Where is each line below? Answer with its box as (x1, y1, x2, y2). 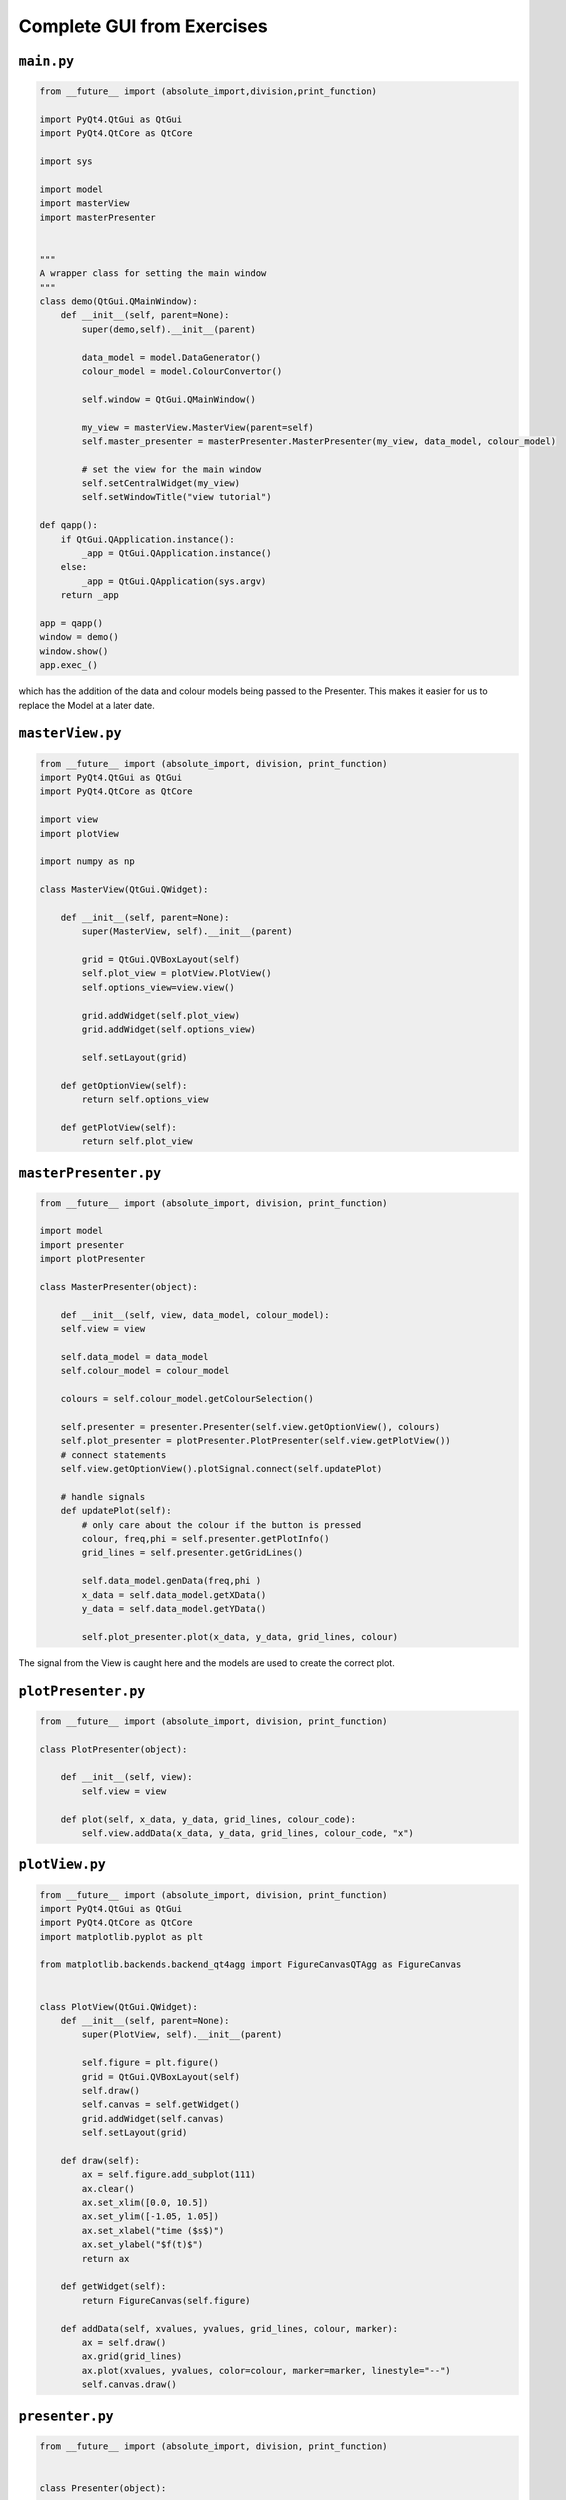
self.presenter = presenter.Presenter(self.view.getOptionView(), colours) (60, 1421, 441, 1432)
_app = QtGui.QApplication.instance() (81, 548, 272, 559)
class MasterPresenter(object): (39, 1281, 199, 1293)
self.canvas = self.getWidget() (81, 2099, 240, 2110)
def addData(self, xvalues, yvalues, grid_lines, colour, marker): (60, 2323, 399, 2334)
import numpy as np (39, 856, 135, 867)
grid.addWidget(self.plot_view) (81, 1010, 240, 1021)
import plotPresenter (39, 1253, 146, 1265)
